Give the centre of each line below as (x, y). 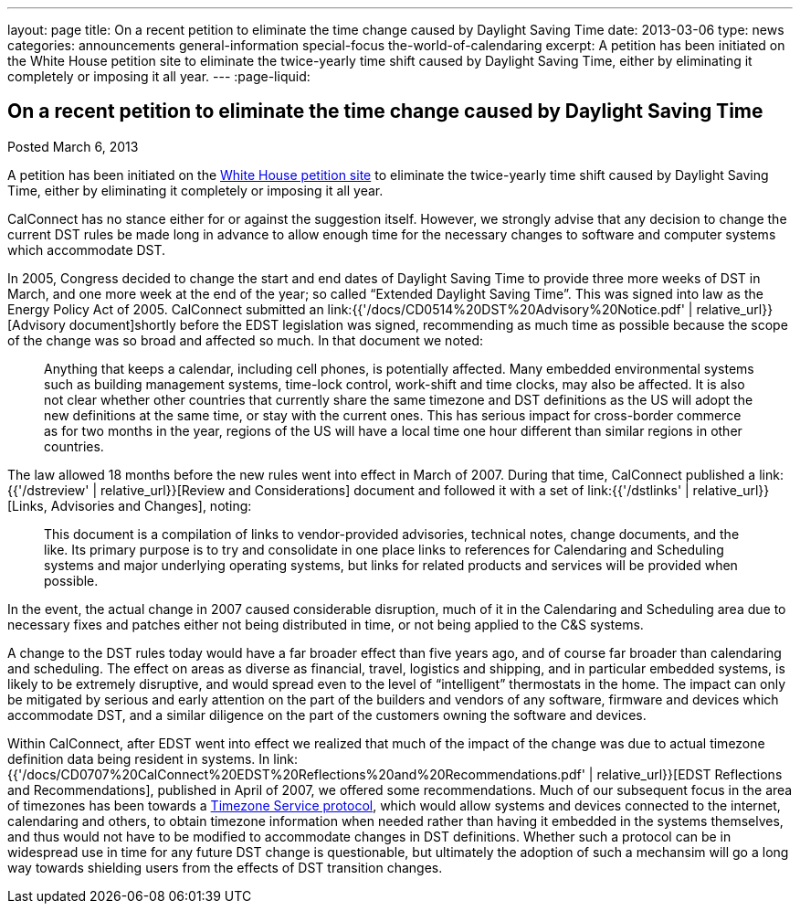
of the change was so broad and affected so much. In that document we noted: (245, 340)
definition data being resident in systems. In (139, 758)
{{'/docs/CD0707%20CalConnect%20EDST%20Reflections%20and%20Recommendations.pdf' (296, 774)
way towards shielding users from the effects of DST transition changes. (225, 867)
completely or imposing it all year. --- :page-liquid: (159, 76)
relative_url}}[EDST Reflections (689, 774)
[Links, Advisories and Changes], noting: (130, 505)
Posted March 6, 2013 (73, 146)
